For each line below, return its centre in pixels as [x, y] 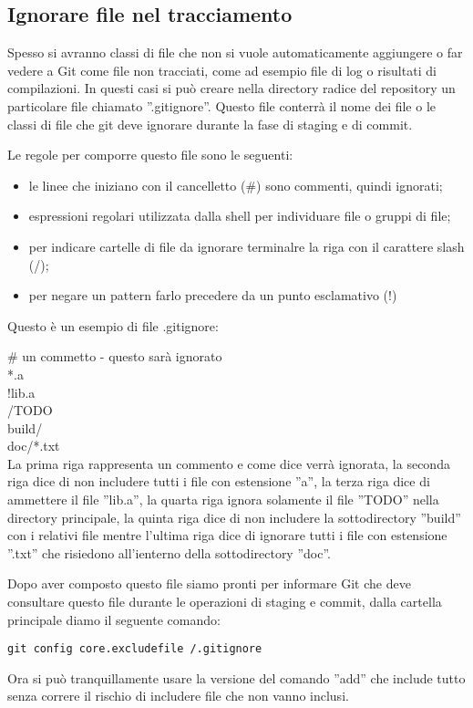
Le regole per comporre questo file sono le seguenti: [150, 155]
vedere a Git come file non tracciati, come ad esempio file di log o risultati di [222, 70]
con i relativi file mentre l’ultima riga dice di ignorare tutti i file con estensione [227, 535]
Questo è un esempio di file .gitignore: [113, 325]
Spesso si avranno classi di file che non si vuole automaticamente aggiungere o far [235, 52]
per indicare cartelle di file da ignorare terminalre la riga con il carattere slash [247, 246]
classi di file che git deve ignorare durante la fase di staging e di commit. [210, 124]
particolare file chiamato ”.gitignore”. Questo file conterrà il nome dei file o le [222, 105]
